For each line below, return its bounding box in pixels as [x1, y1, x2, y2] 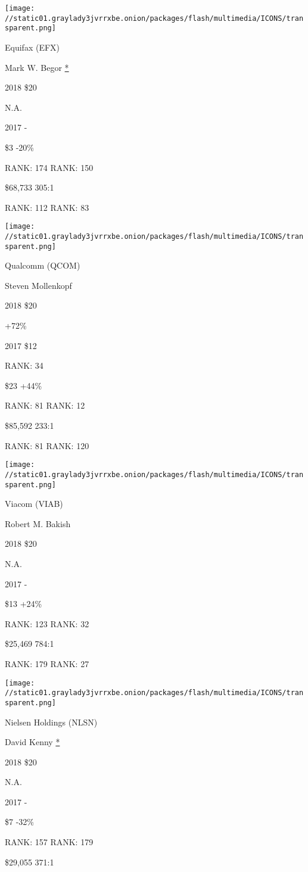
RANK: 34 [5, 359, 43, 372]
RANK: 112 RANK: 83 [5, 201, 89, 213]
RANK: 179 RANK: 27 [5, 657, 89, 669]
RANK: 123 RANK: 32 [5, 617, 89, 630]
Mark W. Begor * [5, 61, 69, 73]
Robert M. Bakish [5, 517, 71, 530]
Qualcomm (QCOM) [5, 259, 80, 272]
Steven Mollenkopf [5, 279, 72, 291]
